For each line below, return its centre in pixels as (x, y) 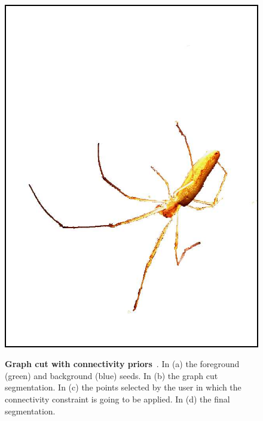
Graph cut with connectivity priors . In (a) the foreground (122, 364)
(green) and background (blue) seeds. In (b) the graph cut (111, 375)
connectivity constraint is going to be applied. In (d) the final (117, 399)
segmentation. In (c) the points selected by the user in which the (123, 387)
